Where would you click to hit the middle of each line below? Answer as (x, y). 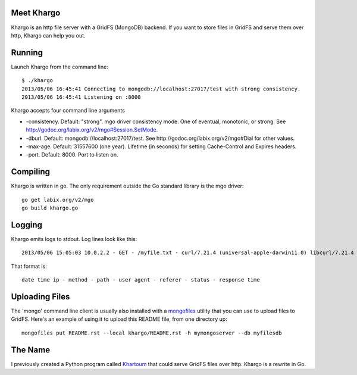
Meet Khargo (36, 13)
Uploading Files (40, 297)
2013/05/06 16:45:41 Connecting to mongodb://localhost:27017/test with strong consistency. (161, 89)
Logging (27, 225)
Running (27, 53)
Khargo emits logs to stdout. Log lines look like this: (74, 239)
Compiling (31, 172)
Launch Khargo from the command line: (59, 67)
